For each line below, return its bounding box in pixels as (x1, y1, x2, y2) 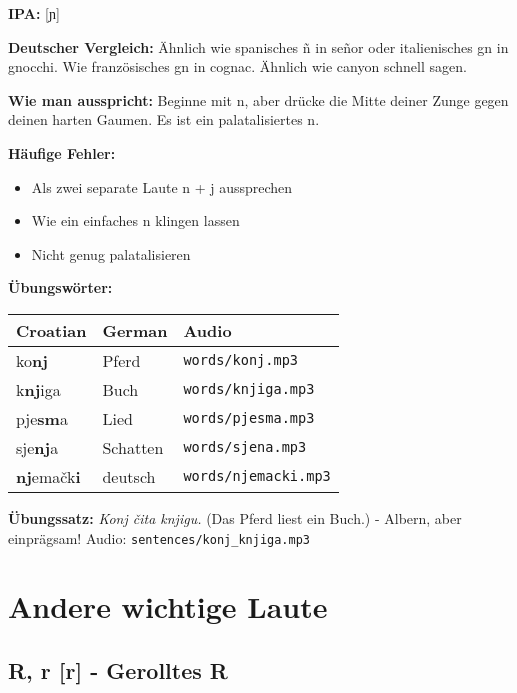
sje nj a (16, 435, 59, 459)
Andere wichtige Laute (8, 586, 328, 627)
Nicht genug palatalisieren (31, 243, 191, 264)
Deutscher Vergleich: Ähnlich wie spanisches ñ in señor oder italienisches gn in (8, 36, 509, 57)
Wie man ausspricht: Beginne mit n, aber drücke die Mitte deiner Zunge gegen (8, 89, 509, 110)
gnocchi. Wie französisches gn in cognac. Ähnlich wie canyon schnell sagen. (8, 56, 467, 77)
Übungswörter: (8, 277, 113, 298)
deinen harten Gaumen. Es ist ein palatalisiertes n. (8, 109, 320, 130)
